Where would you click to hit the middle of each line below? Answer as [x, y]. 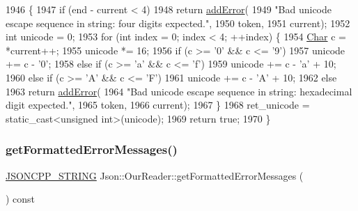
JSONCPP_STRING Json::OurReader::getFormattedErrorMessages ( [155, 175]
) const [21, 199]
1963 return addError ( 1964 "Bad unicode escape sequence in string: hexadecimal [179, 91]
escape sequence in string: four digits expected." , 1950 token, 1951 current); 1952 [178, 23]
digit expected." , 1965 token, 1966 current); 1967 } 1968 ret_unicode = [158, 105]
